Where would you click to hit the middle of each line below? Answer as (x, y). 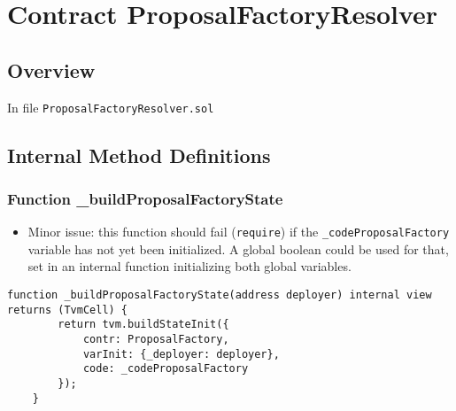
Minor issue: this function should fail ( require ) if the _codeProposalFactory (239, 232)
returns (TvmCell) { (68, 310)
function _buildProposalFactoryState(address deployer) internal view (220, 295)
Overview (51, 70)
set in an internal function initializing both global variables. (189, 266)
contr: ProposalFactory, (156, 340)
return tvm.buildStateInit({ (143, 325)
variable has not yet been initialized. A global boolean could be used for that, (238, 248)
